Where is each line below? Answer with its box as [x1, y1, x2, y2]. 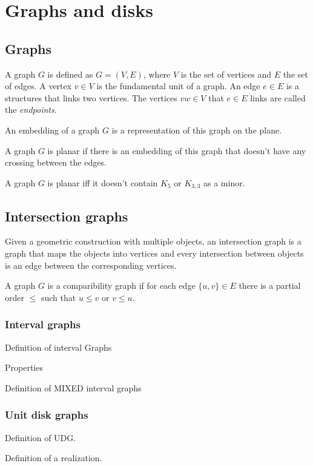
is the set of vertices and [180, 67, 271, 80]
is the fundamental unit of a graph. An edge [96, 79, 260, 92]
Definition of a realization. [5, 451, 102, 464]
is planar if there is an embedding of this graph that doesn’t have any [47, 144, 306, 157]
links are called [250, 91, 306, 104]
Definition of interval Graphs [5, 340, 112, 353]
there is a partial [239, 279, 301, 292]
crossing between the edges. [5, 156, 107, 169]
